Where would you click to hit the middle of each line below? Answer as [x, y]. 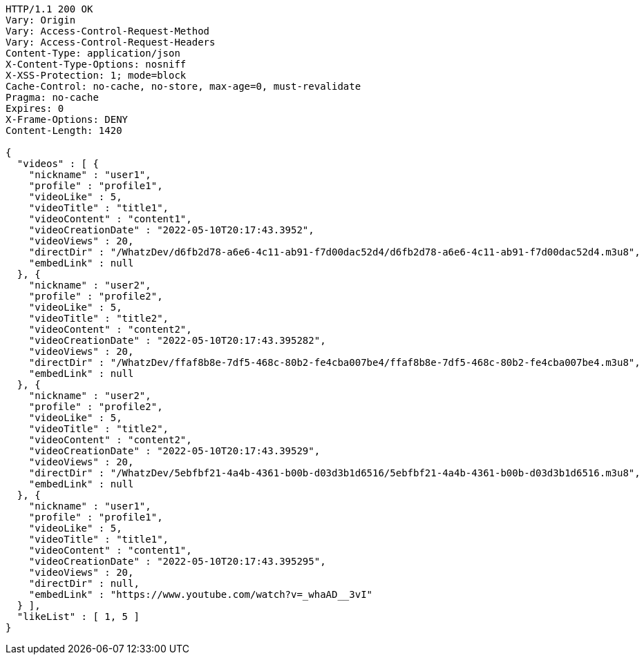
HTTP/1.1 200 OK [49, 9]
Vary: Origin [41, 20]
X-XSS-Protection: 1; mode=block [96, 75]
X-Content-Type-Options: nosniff [96, 64]
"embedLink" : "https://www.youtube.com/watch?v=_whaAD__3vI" [201, 594]
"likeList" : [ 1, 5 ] [78, 617]
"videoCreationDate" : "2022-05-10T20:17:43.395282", [177, 340]
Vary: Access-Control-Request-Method [108, 31]
